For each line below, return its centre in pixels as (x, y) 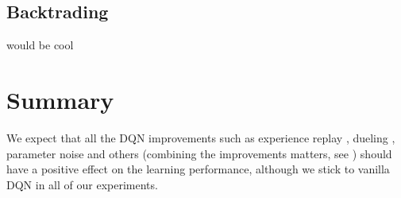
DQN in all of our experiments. (82, 184)
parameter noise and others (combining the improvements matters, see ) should (199, 153)
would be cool (40, 45)
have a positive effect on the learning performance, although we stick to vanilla (198, 169)
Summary (60, 99)
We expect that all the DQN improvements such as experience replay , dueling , (201, 137)
